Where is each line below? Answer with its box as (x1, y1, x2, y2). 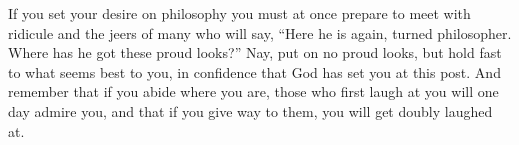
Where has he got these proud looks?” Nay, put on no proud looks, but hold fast (8, 42, 502, 63)
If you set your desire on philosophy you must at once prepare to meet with (8, 3, 471, 23)
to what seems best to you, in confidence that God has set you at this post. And (8, 61, 501, 82)
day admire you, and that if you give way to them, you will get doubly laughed (8, 100, 493, 121)
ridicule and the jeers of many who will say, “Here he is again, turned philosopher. (8, 22, 512, 43)
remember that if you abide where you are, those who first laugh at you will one (8, 81, 499, 102)
